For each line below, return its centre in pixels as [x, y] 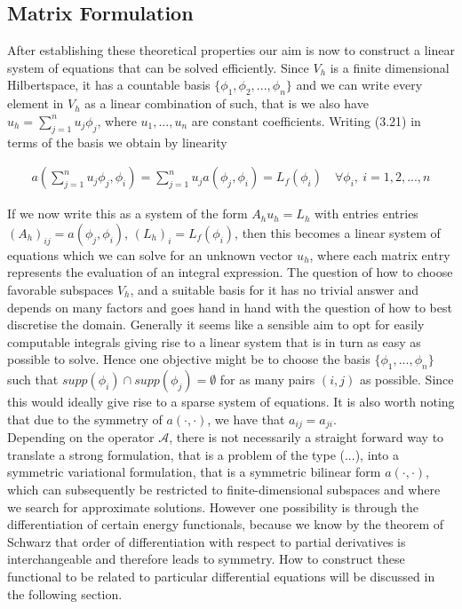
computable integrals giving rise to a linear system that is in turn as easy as [214, 341]
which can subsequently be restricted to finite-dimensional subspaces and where [224, 489]
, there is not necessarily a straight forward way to [307, 437]
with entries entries [366, 214]
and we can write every [359, 85]
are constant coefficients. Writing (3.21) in [306, 120]
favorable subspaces [60, 289]
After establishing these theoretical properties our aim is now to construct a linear [231, 50]
